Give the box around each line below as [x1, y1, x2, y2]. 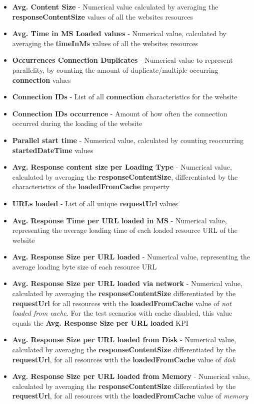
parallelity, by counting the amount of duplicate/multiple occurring [12, 64, 218, 75]
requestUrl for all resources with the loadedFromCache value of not [12, 298, 231, 308]
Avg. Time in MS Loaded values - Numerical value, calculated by [12, 28, 226, 39]
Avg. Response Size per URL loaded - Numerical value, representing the [12, 251, 250, 262]
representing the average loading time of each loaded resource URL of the [12, 225, 238, 235]
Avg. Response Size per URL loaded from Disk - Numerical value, [12, 334, 236, 345]
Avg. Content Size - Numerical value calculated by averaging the [12, 2, 218, 12]
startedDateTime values [12, 145, 93, 155]
